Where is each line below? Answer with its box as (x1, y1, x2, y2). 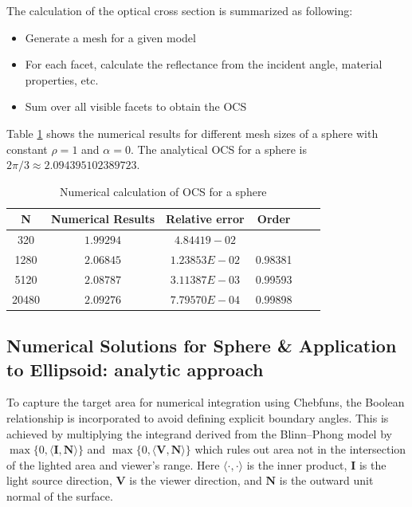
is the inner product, (246, 456, 347, 473)
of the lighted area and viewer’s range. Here (6, 456, 220, 473)
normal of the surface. (6, 487, 113, 504)
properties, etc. (25, 71, 99, 88)
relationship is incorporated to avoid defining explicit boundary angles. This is (6, 410, 389, 426)
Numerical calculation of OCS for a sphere (60, 183, 267, 199)
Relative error (166, 210, 245, 227)
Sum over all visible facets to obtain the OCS (25, 98, 247, 115)
